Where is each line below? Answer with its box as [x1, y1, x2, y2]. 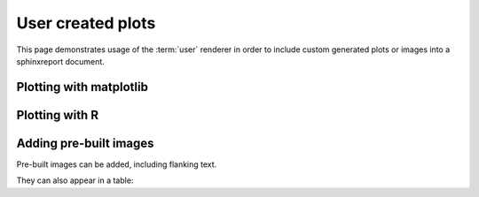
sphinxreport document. [16, 56, 106, 66]
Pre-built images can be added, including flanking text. [16, 159, 217, 170]
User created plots [16, 13, 156, 33]
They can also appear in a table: [16, 175, 134, 186]
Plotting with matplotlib [16, 80, 148, 95]
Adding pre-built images [16, 135, 154, 150]
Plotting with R [16, 107, 99, 123]
